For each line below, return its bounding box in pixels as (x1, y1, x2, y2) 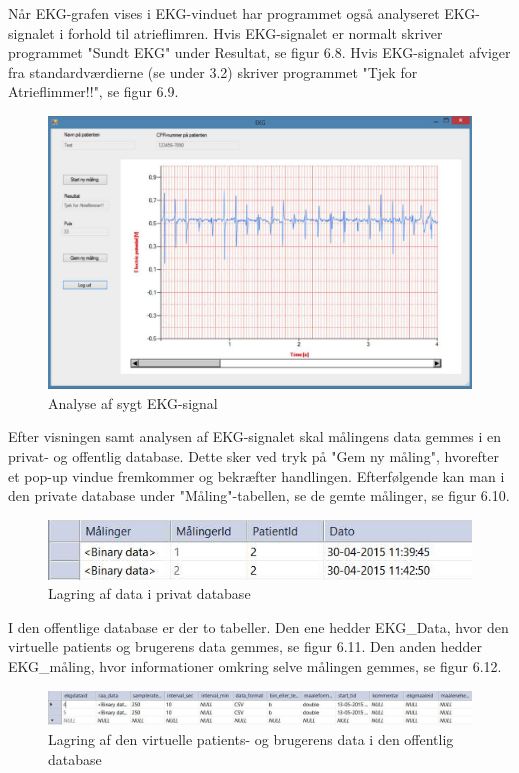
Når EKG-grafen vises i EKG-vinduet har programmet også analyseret (8, 3, 440, 23)
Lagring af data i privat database (48, 583, 251, 604)
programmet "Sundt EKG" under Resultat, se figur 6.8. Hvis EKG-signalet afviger (8, 42, 511, 63)
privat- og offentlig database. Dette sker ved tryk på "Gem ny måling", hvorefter (8, 446, 499, 467)
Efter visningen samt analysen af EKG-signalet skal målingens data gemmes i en (8, 426, 501, 447)
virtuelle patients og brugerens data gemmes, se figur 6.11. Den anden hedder (8, 636, 482, 657)
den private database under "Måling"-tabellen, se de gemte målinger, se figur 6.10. (8, 485, 510, 506)
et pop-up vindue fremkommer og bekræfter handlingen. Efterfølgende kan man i (8, 465, 505, 486)
